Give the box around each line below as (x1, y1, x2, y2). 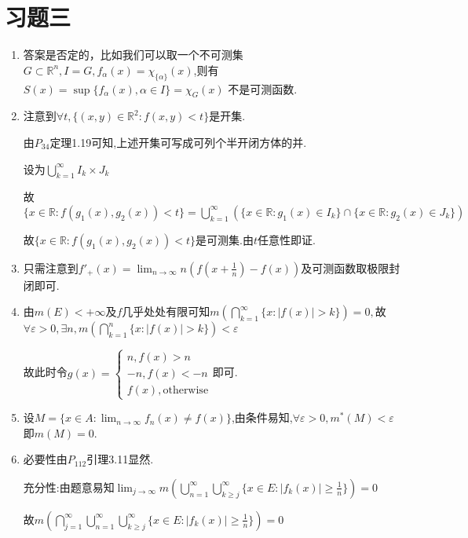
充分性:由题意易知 (23, 478, 115, 495)
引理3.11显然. (86, 451, 154, 467)
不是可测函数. (228, 80, 298, 97)
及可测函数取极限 (301, 259, 389, 276)
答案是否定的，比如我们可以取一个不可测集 (23, 46, 243, 63)
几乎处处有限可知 (122, 303, 210, 320)
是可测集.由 (196, 231, 254, 247)
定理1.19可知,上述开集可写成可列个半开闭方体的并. (49, 134, 307, 150)
